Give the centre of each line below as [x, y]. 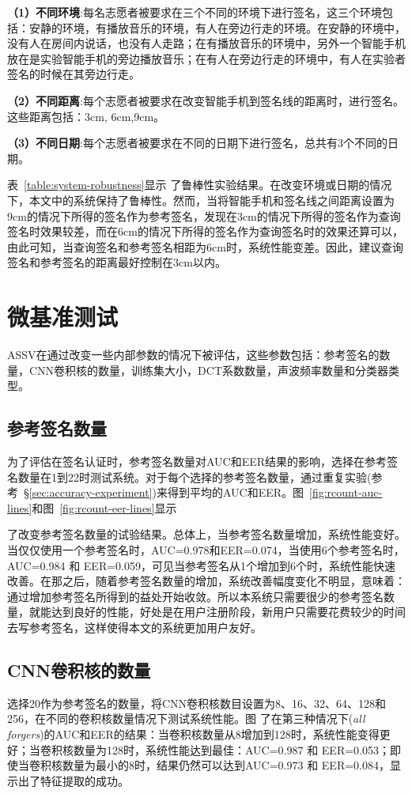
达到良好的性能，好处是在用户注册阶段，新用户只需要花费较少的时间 [228, 612]
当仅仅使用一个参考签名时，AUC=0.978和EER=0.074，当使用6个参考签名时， [206, 549]
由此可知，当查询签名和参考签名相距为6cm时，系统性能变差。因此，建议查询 [205, 246]
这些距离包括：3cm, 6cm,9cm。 [86, 116]
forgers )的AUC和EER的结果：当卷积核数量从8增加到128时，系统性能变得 [193, 734]
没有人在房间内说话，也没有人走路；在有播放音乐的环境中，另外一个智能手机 [206, 43]
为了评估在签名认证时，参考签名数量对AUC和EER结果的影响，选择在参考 [197, 461]
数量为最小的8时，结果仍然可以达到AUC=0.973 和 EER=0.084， [226, 765]
